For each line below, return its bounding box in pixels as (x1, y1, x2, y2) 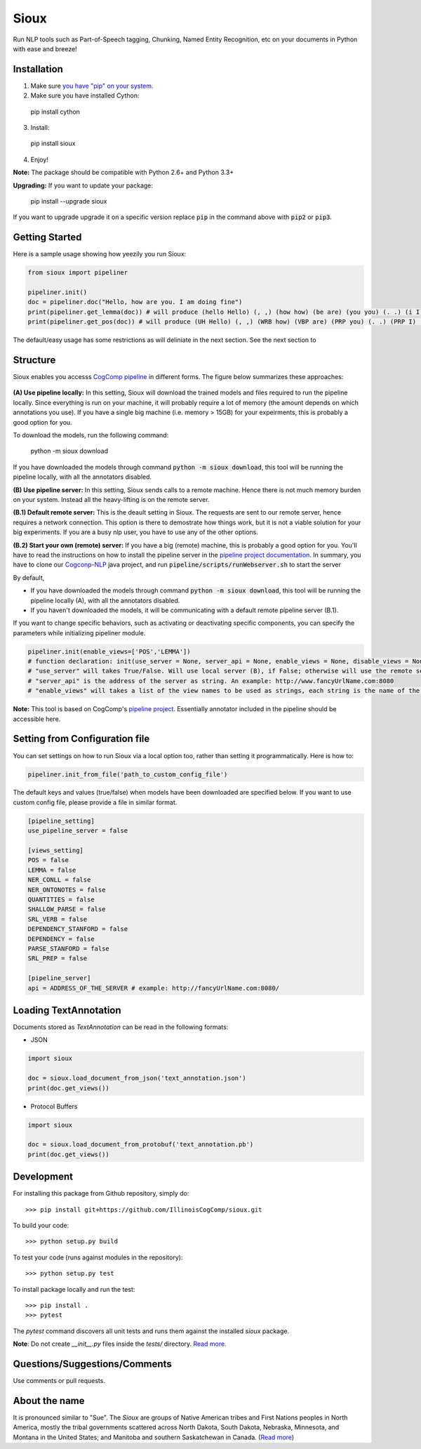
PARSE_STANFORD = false (27, 944, 110, 953)
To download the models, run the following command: (13, 431, 169, 439)
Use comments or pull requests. (13, 1377, 105, 1384)
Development (13, 1171, 74, 1183)
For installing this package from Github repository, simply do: (13, 1189, 189, 1198)
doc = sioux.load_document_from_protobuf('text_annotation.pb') (27, 1141, 254, 1149)
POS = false (27, 856, 69, 864)
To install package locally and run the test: (13, 1285, 135, 1293)
